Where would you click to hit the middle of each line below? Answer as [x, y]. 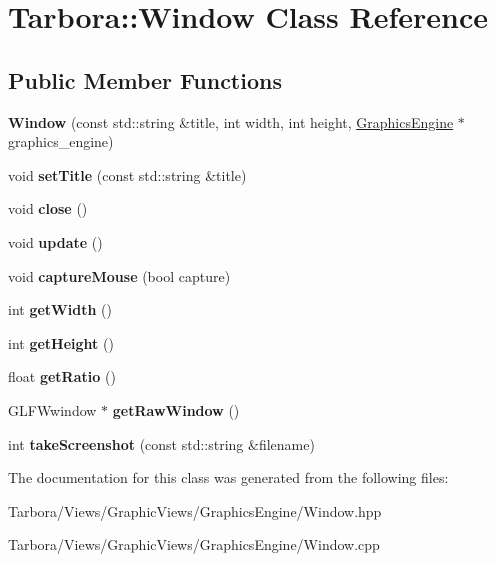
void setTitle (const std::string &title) [127, 174]
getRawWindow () [176, 409]
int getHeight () [61, 342]
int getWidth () [60, 309]
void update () [55, 241]
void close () [48, 208]
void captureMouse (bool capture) [119, 275]
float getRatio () [62, 376]
